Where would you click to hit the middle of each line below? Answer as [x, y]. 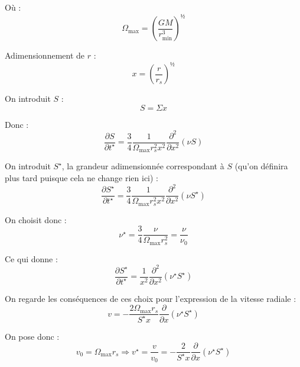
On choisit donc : [36, 219]
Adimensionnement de [45, 55]
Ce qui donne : [31, 258]
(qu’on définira [261, 166]
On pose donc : [32, 336]
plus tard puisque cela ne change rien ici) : [82, 177]
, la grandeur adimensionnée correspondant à [143, 166]
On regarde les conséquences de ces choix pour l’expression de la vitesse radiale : [151, 298]
